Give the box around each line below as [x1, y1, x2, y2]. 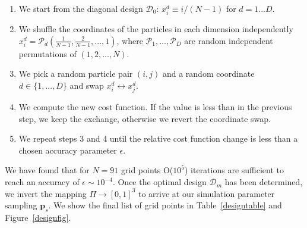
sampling [5, 199, 37, 211]
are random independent [184, 34, 273, 46]
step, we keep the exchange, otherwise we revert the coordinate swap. [18, 112, 271, 124]
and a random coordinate [162, 67, 255, 80]
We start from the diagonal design [18, 2, 143, 14]
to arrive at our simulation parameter [138, 187, 275, 199]
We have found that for [5, 164, 90, 176]
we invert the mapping [5, 187, 87, 199]
